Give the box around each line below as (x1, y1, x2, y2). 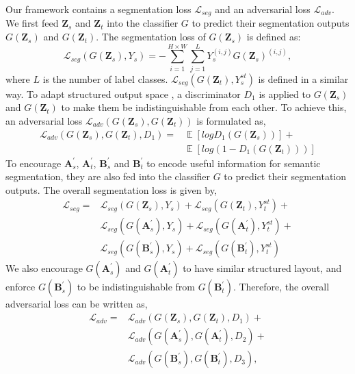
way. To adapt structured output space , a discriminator (5, 86, 241, 101)
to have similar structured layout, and (183, 261, 342, 275)
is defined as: (246, 29, 301, 44)
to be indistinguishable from (77, 279, 195, 294)
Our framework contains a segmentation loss (5, 2, 192, 16)
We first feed (5, 16, 59, 30)
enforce (5, 279, 36, 294)
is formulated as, (196, 113, 266, 127)
